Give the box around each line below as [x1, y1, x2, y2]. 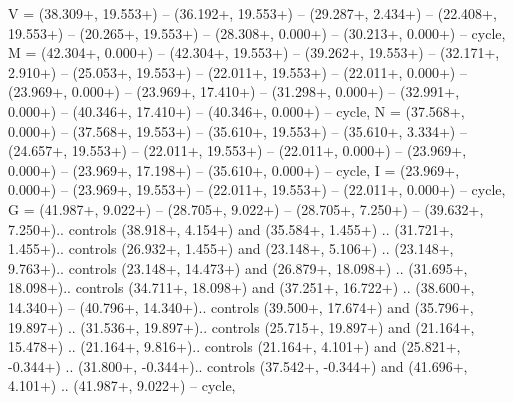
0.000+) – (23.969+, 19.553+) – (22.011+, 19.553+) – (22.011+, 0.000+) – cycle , [8, 179, 506, 200]
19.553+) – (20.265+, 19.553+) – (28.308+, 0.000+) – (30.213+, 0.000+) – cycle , [8, 22, 506, 43]
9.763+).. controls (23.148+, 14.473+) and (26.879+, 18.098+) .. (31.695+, [8, 257, 468, 278]
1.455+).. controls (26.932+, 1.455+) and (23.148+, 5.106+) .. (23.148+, [8, 238, 454, 259]
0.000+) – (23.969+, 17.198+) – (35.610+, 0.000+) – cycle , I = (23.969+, [8, 159, 460, 180]
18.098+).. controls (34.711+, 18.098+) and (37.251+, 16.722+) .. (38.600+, [8, 277, 475, 298]
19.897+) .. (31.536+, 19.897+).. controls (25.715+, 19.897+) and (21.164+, [8, 316, 475, 337]
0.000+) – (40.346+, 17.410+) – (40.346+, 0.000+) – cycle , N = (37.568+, [8, 100, 465, 121]
